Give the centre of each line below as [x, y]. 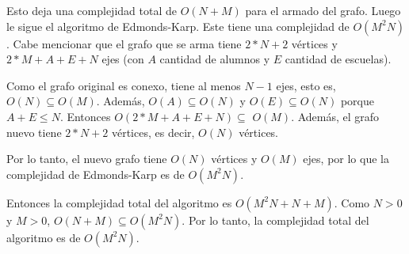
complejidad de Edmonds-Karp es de [96, 174]
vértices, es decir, [153, 132]
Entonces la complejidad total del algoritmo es [119, 202]
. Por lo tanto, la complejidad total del [275, 220]
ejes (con [123, 59]
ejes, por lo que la [346, 159]
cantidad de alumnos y [215, 59]
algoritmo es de [44, 237]
